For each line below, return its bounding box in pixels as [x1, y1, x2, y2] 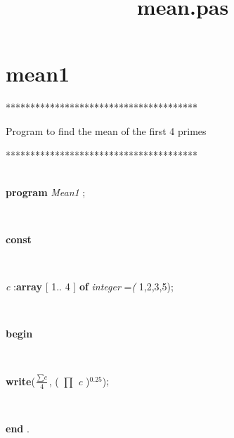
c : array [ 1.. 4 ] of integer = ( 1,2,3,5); [6, 279, 174, 294]
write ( [6, 373, 35, 388]
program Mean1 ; [6, 184, 86, 199]
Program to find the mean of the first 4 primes [6, 123, 207, 138]
